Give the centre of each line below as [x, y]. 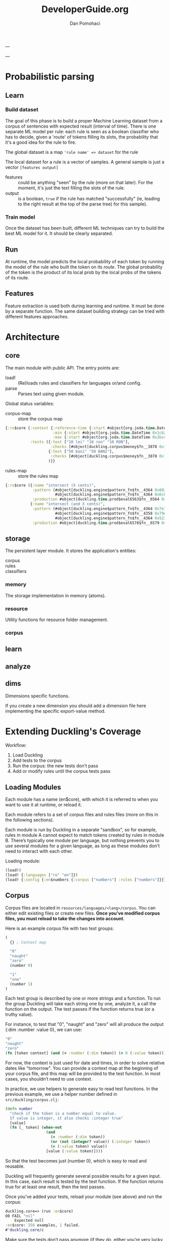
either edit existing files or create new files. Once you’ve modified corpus [83, 913]
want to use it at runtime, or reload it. [44, 805]
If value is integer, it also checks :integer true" [67, 1118]
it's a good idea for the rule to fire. [41, 142]
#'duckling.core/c [25, 1230]
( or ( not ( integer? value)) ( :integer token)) [100, 1142]
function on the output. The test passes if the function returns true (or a [80, 1009]
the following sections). [30, 820]
